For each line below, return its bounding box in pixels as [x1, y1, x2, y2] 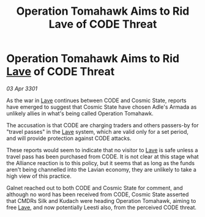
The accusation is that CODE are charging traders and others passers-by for [6, 121, 199, 129]
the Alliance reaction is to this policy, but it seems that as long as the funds [6, 159, 195, 166]
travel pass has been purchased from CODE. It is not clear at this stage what [6, 153, 199, 160]
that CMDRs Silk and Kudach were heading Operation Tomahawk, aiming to [6, 197, 196, 204]
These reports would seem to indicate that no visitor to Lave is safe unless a [6, 146, 198, 153]
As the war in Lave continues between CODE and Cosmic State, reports [6, 97, 187, 104]
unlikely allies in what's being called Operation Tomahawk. [6, 109, 154, 117]
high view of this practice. [6, 172, 72, 180]
